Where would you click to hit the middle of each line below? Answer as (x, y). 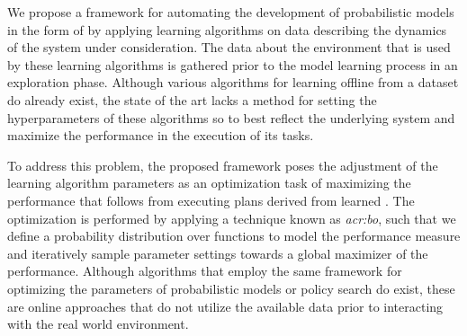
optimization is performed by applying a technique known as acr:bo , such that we (232, 218)
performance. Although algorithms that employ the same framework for (205, 271)
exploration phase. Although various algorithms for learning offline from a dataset (233, 82)
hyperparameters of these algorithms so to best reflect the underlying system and (231, 117)
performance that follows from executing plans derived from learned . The (211, 200)
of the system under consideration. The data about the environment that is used (229, 47)
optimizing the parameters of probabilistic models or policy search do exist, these (231, 288)
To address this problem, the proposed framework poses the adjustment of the (223, 165)
